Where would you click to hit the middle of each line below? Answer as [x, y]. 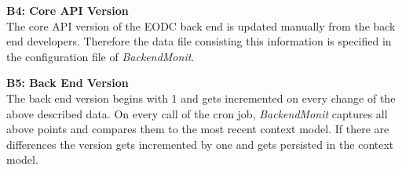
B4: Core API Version [68, 10]
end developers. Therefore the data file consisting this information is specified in [199, 41]
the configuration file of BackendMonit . [100, 56]
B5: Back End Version [68, 83]
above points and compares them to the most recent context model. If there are [198, 129]
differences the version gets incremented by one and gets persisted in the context [200, 144]
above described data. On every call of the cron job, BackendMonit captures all [197, 113]
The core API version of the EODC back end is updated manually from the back [201, 25]
